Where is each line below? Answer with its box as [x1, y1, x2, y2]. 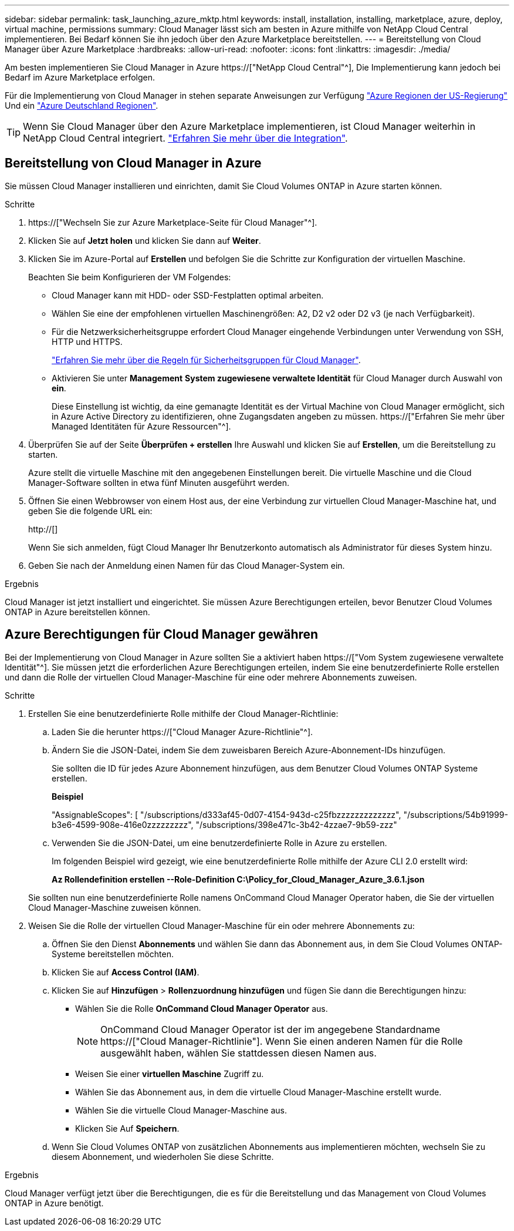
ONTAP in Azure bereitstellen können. [5, 606, 150, 617]
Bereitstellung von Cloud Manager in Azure [5, 156, 262, 171]
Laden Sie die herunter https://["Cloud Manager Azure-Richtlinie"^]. [52, 726, 313, 737]
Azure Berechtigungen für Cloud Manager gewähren [5, 627, 319, 642]
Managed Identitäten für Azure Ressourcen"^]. [52, 421, 231, 431]
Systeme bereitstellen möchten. [52, 948, 174, 959]
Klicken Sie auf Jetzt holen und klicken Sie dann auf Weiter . [28, 235, 261, 246]
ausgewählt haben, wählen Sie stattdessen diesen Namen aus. [100, 1046, 377, 1059]
